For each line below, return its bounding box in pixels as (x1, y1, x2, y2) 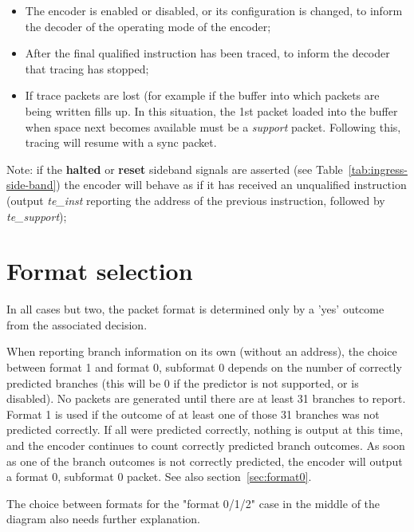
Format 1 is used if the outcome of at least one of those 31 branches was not (6, 405, 380, 422)
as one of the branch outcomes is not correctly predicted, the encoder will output (6, 452, 403, 469)
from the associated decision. (6, 316, 148, 333)
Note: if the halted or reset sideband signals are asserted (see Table (6, 160, 343, 177)
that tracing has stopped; (25, 60, 149, 77)
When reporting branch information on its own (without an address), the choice (6, 343, 397, 360)
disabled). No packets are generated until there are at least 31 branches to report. (6, 390, 406, 407)
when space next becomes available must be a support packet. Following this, (25, 118, 401, 135)
